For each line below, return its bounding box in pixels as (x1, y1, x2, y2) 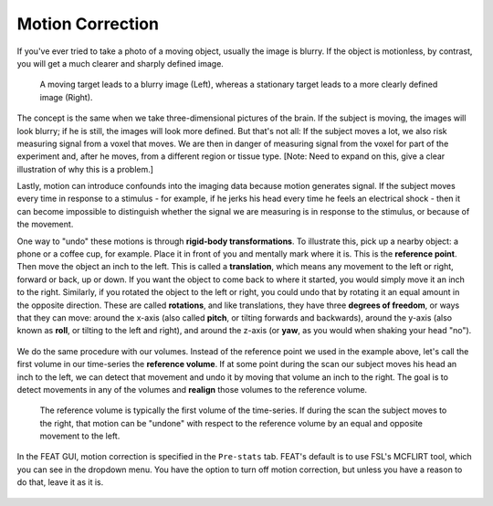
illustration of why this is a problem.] (16, 163, 154, 174)
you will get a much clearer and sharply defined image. (16, 58, 224, 69)
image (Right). (39, 91, 93, 102)
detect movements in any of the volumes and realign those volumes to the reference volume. (16, 384, 368, 395)
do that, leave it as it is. (16, 477, 104, 488)
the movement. (16, 219, 74, 230)
